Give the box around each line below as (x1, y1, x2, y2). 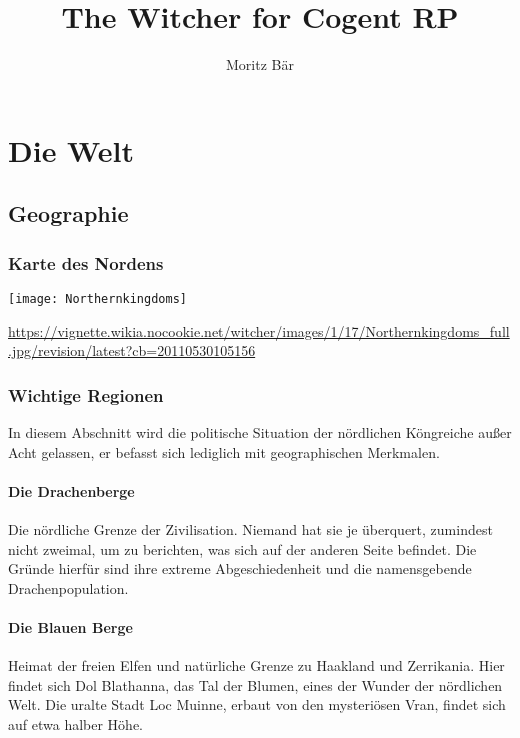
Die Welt (8, 129, 134, 170)
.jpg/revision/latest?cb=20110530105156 (8, 340, 256, 361)
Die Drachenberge (8, 480, 135, 501)
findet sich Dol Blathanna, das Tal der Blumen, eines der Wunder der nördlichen (8, 674, 503, 695)
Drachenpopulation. (8, 577, 129, 598)
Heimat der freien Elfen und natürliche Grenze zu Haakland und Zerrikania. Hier (8, 655, 505, 676)
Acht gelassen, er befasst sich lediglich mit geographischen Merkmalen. (8, 441, 440, 462)
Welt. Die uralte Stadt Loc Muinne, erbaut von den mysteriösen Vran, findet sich (8, 694, 506, 715)
